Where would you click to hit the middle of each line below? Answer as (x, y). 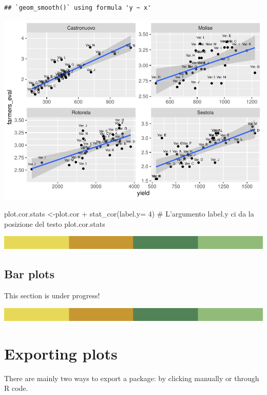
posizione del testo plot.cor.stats (55, 223)
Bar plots (30, 274)
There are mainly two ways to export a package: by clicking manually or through (132, 378)
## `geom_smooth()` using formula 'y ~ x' (78, 8)
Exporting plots (61, 353)
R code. (16, 388)
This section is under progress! (52, 295)
